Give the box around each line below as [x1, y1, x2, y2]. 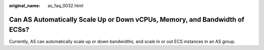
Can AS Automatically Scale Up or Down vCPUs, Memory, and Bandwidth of [9, 15, 244, 24]
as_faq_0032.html [47, 3, 84, 8]
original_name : [9, 3, 41, 8]
